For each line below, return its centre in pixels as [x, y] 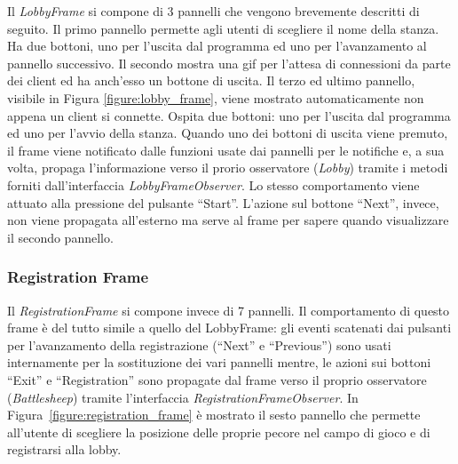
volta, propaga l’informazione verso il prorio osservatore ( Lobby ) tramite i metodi [228, 168]
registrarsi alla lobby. [64, 449]
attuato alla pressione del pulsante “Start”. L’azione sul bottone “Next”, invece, [223, 202]
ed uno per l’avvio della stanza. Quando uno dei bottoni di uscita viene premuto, [228, 133]
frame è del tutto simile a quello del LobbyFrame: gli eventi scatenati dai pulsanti [229, 328]
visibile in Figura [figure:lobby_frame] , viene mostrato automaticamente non [216, 97]
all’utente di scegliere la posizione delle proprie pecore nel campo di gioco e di [219, 432]
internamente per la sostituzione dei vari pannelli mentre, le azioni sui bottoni [219, 362]
